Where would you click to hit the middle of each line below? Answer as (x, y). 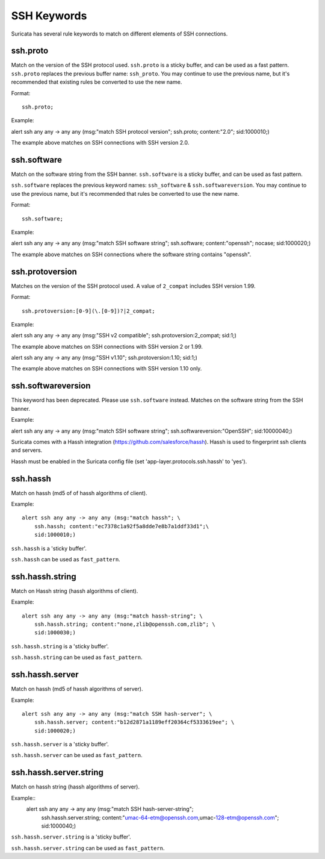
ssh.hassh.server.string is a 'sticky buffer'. (71, 837)
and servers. (27, 450)
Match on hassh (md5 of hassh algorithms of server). (77, 689)
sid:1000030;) (55, 633)
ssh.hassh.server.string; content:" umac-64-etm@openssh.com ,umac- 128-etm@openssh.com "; (160, 817)
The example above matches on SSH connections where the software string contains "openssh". (131, 254)
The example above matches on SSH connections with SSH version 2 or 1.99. (107, 346)
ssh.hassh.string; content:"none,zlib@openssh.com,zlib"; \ (125, 624)
